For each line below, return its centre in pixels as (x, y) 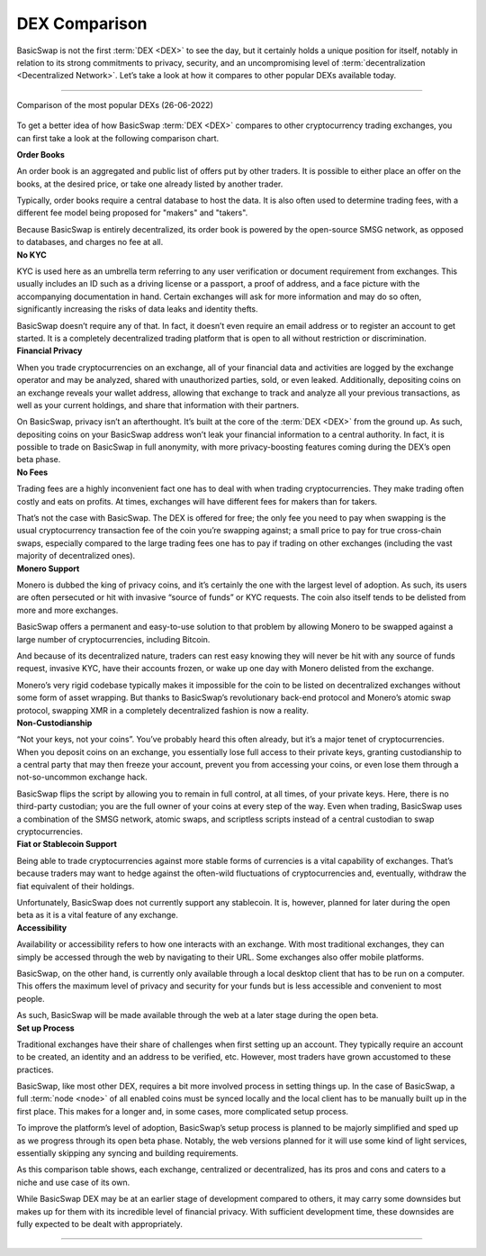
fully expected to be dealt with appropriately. (100, 1224)
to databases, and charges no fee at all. (90, 242)
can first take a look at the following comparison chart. (118, 138)
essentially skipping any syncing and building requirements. (127, 1153)
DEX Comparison (82, 23)
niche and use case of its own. (73, 1182)
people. (31, 998)
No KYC (31, 255)
